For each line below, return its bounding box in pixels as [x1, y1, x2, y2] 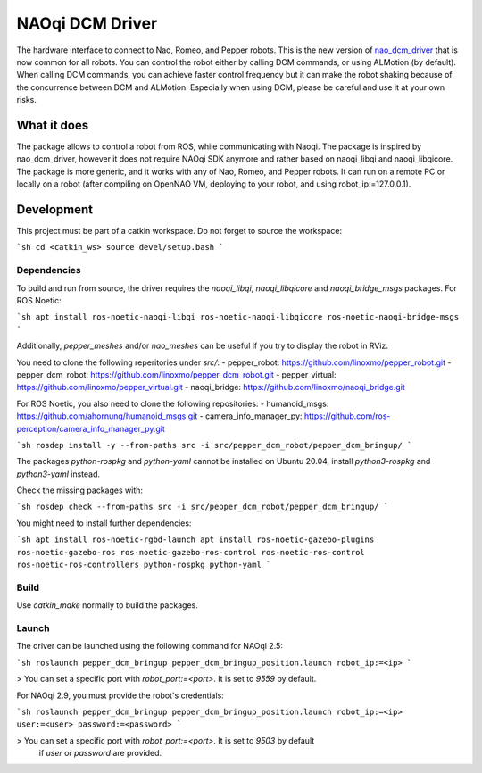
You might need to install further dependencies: [16, 518, 192, 528]
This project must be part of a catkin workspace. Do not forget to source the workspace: [16, 226, 343, 237]
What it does [16, 117, 89, 133]
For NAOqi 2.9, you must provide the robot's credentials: [16, 690, 225, 701]
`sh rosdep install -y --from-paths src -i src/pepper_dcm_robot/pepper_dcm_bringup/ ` [16, 440, 412, 450]
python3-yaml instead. [16, 469, 101, 479]
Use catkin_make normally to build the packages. [16, 600, 198, 611]
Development [16, 202, 94, 217]
